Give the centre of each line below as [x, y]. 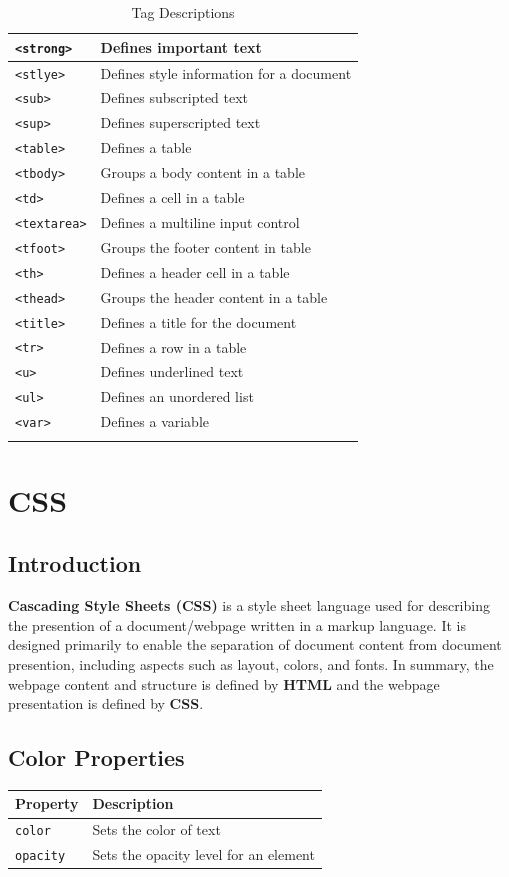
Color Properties [96, 757]
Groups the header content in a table [214, 296]
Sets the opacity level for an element [203, 854]
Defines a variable [155, 421]
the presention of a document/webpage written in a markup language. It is [237, 624]
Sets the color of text [156, 829]
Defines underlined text [172, 371]
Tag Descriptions [183, 12]
